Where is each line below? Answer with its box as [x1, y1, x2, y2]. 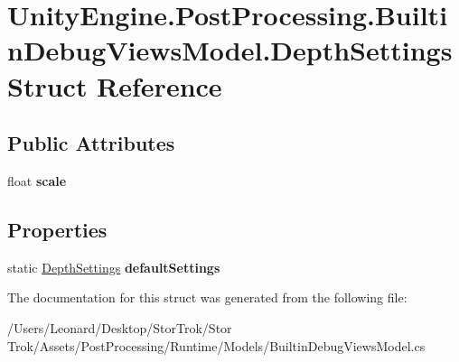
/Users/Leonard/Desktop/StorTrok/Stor [7, 318, 232, 337]
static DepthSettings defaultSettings [7, 257, 220, 276]
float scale [7, 171, 67, 190]
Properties [7, 215, 108, 243]
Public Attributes [7, 129, 175, 157]
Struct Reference [7, 67, 222, 104]
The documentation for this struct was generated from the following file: [7, 288, 407, 307]
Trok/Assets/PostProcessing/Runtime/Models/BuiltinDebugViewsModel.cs [7, 336, 426, 355]
